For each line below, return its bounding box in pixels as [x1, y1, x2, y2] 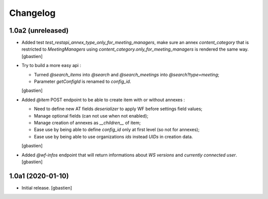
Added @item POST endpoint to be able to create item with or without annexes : [21, 97, 186, 103]
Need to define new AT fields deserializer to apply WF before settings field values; [34, 106, 203, 112]
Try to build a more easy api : [21, 63, 81, 68]
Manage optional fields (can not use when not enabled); [34, 113, 148, 119]
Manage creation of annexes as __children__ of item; [34, 120, 141, 126]
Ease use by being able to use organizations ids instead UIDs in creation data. [34, 133, 193, 139]
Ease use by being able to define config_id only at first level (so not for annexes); [34, 127, 200, 133]
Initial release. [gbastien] [21, 185, 72, 191]
